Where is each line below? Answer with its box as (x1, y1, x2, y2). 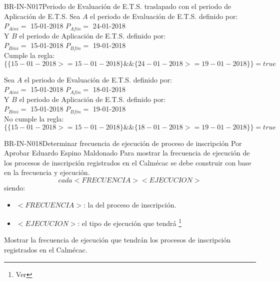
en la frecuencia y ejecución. (4, 167, 90, 177)
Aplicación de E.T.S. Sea (4, 10, 80, 21)
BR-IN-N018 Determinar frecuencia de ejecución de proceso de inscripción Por (4, 137, 242, 148)
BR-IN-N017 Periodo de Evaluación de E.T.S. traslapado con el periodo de (4, 1, 231, 11)
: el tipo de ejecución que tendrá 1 (77, 216, 181, 228)
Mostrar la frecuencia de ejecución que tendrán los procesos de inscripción (4, 234, 231, 245)
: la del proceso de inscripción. (83, 199, 176, 209)
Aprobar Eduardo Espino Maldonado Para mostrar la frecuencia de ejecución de (4, 147, 250, 158)
